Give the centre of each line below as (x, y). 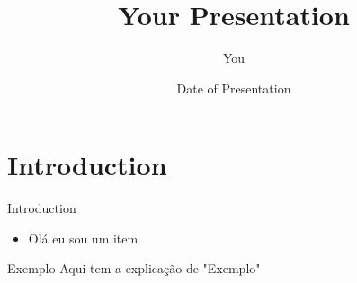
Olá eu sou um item (83, 238)
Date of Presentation (234, 88)
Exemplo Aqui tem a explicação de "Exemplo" (134, 268)
